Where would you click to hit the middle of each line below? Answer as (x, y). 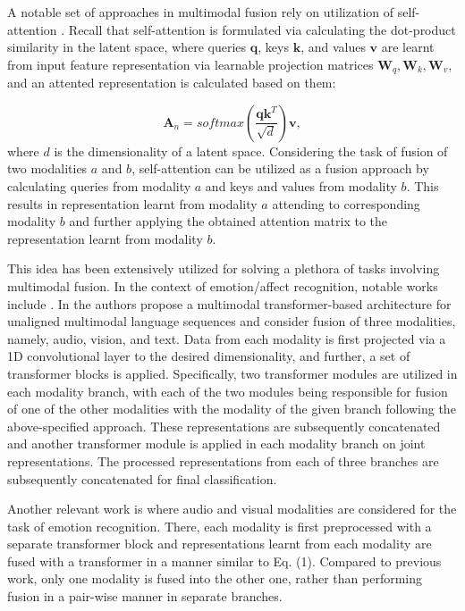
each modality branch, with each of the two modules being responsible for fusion (228, 391)
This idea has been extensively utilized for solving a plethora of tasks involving (224, 268)
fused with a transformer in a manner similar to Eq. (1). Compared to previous (224, 561)
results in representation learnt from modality (132, 203)
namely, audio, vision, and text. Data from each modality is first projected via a (227, 338)
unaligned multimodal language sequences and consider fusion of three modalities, (232, 321)
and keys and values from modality (301, 186)
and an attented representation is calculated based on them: (172, 83)
